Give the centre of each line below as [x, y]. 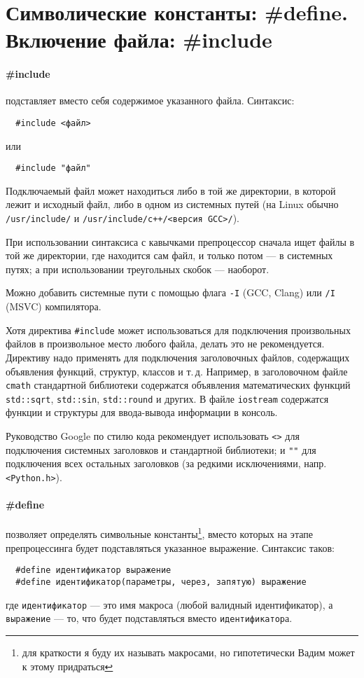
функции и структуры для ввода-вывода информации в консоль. [142, 412]
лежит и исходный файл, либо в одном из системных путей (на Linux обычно [172, 204]
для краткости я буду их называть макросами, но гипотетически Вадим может [188, 652]
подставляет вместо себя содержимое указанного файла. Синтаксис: [150, 101]
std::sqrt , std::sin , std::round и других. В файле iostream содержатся [167, 398]
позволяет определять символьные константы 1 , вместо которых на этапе [159, 533]
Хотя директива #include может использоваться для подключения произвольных [178, 330]
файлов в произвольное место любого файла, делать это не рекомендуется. [165, 344]
